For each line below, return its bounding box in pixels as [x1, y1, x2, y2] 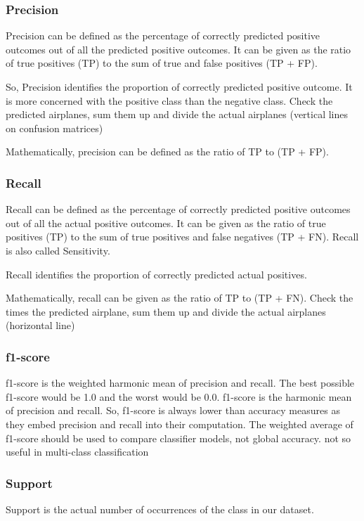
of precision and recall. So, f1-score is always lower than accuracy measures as [6, 403, 340, 418]
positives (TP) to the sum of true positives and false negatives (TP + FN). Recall [6, 229, 359, 244]
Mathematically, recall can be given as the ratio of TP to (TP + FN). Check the [6, 290, 353, 305]
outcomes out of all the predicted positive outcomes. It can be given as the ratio [6, 41, 351, 56]
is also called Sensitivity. [6, 243, 110, 257]
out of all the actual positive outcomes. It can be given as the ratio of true [6, 215, 326, 230]
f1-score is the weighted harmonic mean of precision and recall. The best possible [6, 375, 355, 390]
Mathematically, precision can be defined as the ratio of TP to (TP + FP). [6, 144, 329, 159]
